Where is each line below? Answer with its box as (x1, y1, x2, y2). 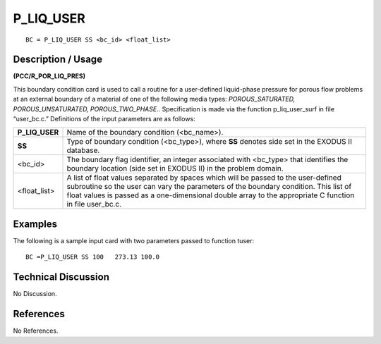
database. (66, 145, 100, 155)
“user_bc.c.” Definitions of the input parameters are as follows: (13, 115, 195, 123)
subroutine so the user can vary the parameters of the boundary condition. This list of (66, 182, 352, 192)
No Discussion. (13, 290, 57, 298)
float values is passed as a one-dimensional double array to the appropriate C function (66, 190, 355, 200)
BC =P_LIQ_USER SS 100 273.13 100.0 (25, 253, 160, 261)
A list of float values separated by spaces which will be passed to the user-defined (66, 173, 341, 183)
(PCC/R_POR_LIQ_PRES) (13, 72, 86, 80)
